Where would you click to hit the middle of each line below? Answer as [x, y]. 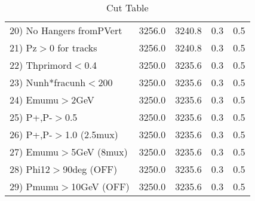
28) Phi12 [30, 169]
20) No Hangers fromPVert [66, 30]
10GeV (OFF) [100, 186]
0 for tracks [73, 48]
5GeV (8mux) [99, 152]
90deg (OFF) [90, 169]
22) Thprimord [41, 65]
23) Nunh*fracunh [48, 82]
